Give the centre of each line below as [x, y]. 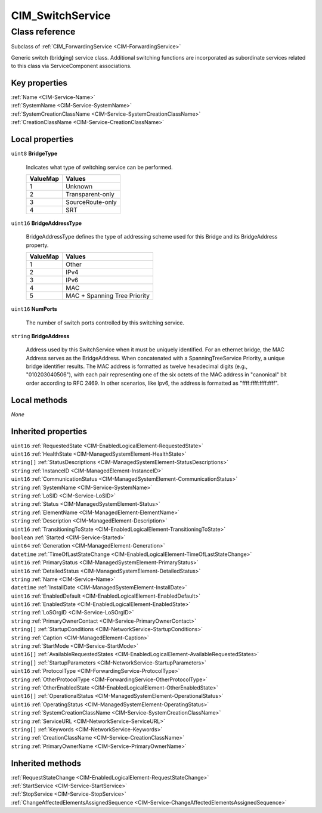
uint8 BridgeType [34, 154]
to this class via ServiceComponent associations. [71, 66]
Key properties [39, 83]
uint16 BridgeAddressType [47, 223]
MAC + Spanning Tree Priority [108, 296]
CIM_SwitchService [61, 16]
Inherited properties [49, 432]
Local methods [39, 400]
